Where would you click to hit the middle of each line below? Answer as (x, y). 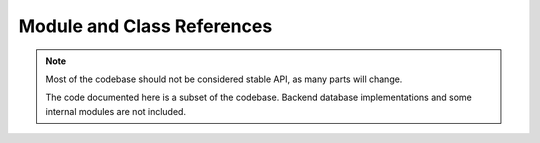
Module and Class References (145, 26)
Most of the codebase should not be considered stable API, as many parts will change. (224, 79)
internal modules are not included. (116, 111)
